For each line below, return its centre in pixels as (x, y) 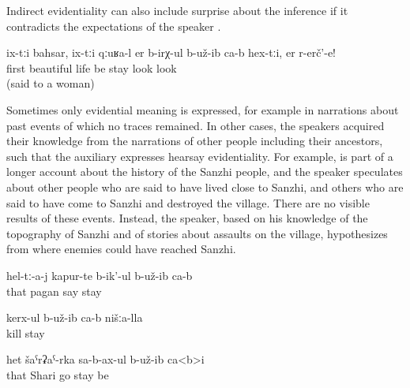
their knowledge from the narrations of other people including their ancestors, (195, 141)
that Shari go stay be (58, 374)
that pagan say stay (54, 291)
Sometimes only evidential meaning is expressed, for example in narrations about (203, 109)
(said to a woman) (51, 83)
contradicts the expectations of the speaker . (114, 26)
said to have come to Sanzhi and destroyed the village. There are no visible (188, 202)
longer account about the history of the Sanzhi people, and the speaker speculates (205, 172)
